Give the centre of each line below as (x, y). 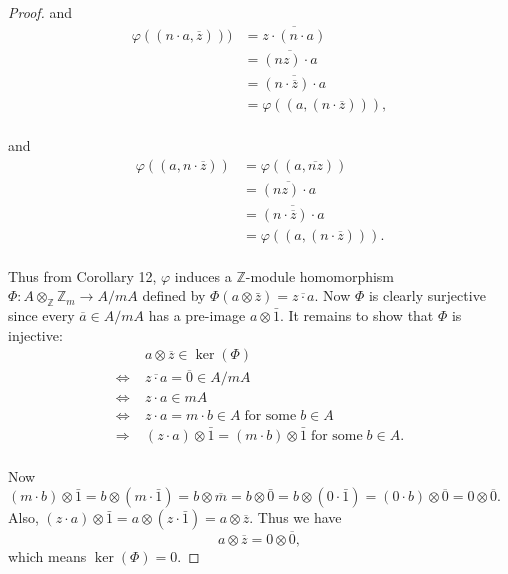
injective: (35, 334)
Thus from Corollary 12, (82, 275)
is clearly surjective (427, 295)
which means (47, 555)
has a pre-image (197, 314)
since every (41, 314)
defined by (174, 295)
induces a (203, 275)
